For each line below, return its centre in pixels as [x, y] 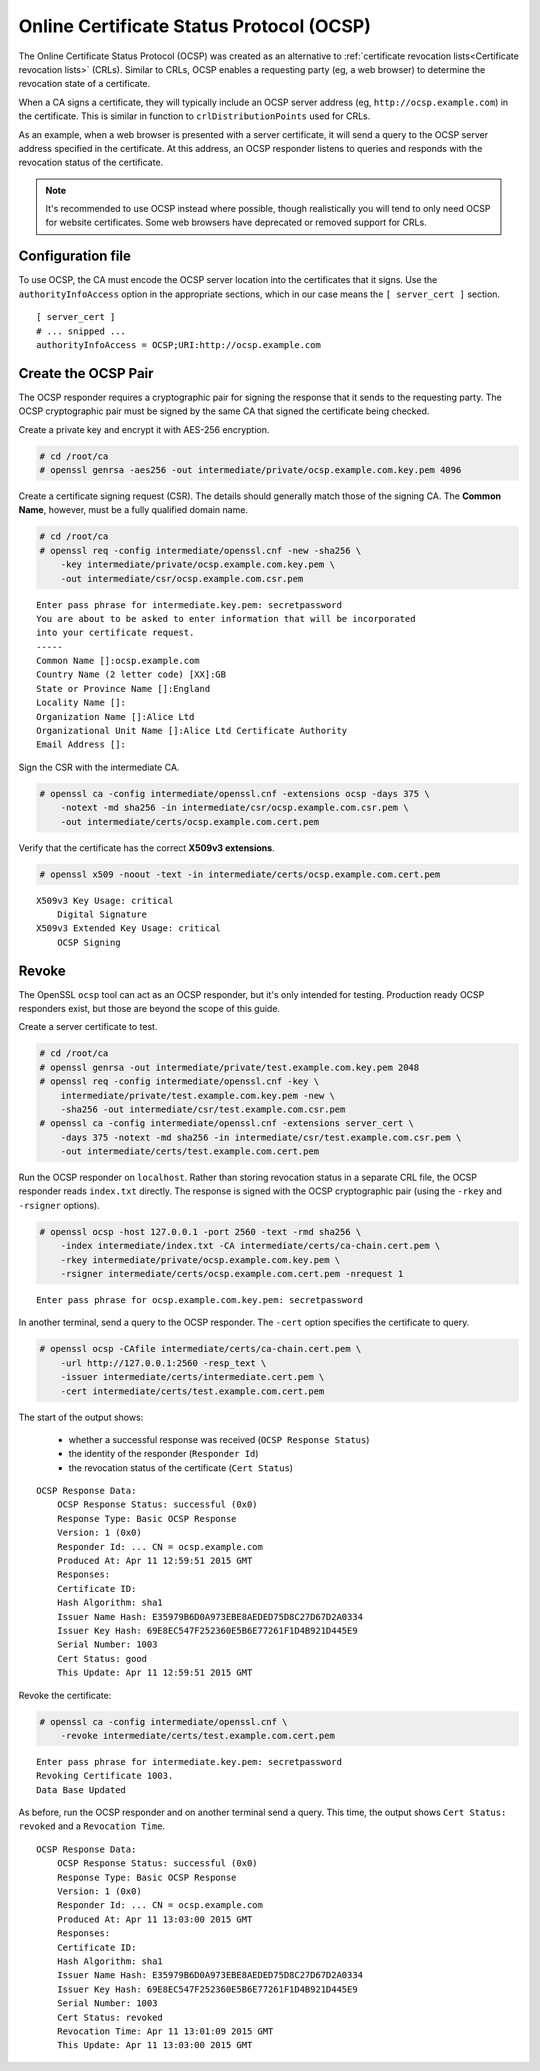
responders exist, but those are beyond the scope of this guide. [149, 1008]
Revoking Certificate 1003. [105, 1776]
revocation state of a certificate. [84, 84]
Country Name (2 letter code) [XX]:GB [131, 674]
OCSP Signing [88, 942]
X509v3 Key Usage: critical [105, 900]
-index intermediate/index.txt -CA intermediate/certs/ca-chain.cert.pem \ [250, 1246]
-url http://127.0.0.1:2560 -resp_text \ [163, 1363]
